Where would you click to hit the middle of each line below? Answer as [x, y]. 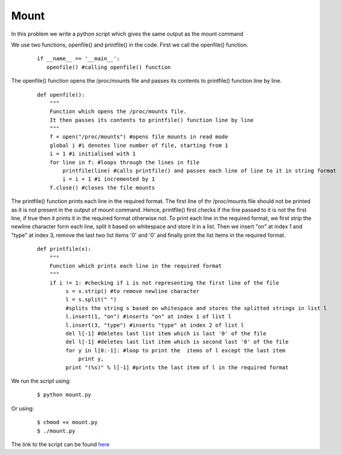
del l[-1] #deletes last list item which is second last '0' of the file [177, 342]
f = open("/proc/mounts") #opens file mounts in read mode [139, 137]
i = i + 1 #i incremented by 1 [109, 179]
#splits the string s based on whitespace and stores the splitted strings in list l [196, 308]
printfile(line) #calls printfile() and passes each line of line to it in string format [199, 171]
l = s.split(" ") [91, 300]
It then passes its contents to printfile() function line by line [151, 120]
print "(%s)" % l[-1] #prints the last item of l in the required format [177, 367]
